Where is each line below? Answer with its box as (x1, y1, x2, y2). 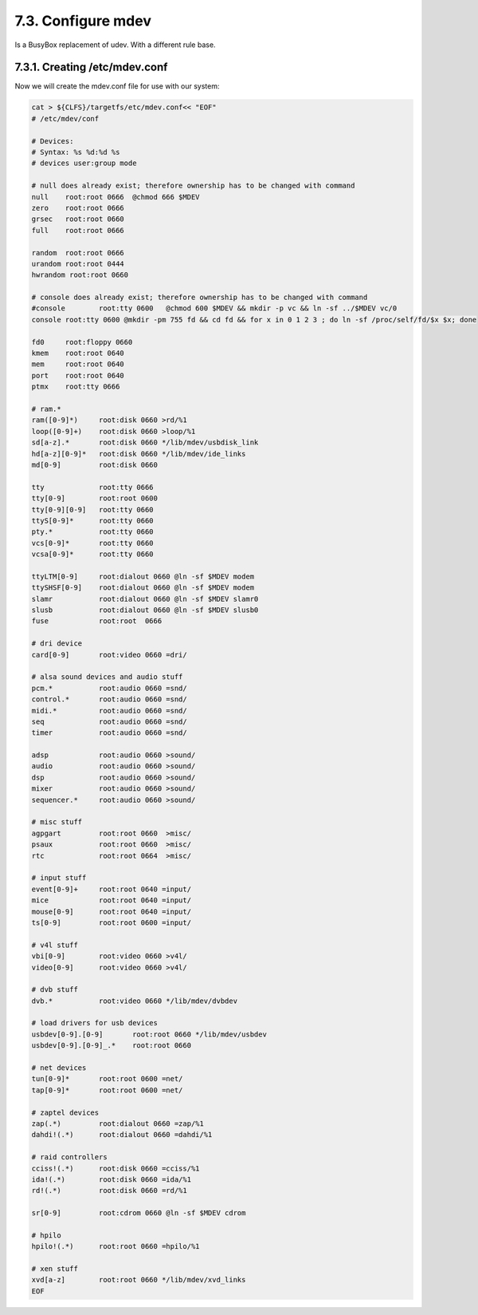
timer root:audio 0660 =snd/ (31, 729, 187, 737)
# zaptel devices (31, 1108, 100, 1117)
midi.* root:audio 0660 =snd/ (31, 706, 187, 715)
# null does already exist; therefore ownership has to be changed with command (31, 181, 355, 191)
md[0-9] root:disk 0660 (31, 460, 159, 469)
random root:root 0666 (31, 248, 125, 257)
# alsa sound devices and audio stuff (31, 673, 183, 681)
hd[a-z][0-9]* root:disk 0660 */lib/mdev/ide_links (31, 449, 246, 458)
